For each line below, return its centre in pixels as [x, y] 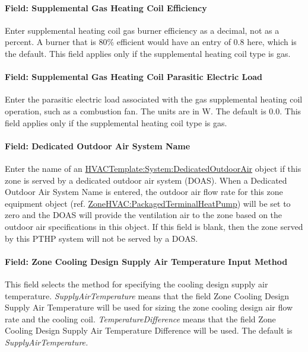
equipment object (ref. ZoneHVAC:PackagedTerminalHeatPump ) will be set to [148, 203]
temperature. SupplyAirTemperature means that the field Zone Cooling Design [147, 295]
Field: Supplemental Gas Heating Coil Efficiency [106, 7]
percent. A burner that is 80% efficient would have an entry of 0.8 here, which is [151, 42]
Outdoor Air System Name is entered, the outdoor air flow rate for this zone [144, 192]
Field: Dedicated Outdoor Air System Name [98, 145]
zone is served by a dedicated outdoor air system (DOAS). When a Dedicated [146, 180]
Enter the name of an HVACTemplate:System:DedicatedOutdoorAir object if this [153, 168]
